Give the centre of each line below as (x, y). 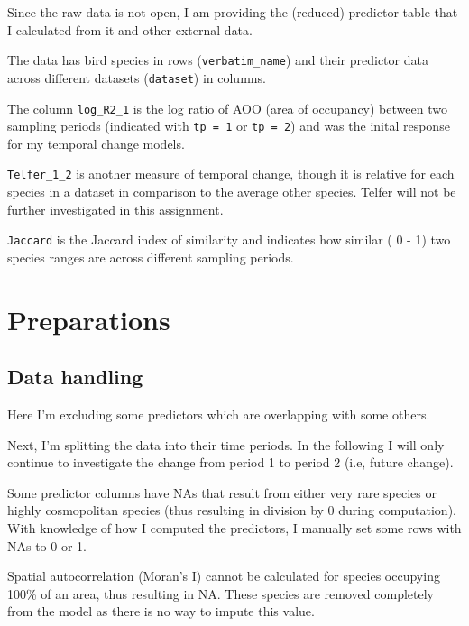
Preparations (89, 319)
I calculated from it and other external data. (130, 29)
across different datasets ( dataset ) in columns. (137, 77)
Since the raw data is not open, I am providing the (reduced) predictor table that (233, 12)
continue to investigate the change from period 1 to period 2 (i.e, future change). (230, 462)
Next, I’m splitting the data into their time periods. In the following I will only (226, 444)
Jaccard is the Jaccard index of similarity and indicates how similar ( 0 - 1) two (229, 239)
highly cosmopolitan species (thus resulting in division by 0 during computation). (232, 510)
